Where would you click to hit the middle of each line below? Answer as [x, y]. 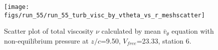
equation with [193, 31]
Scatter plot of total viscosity [49, 31]
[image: [17, 7]
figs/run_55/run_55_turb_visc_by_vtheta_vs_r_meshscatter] [104, 15]
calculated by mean [131, 31]
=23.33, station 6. [164, 40]
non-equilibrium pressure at [46, 40]
